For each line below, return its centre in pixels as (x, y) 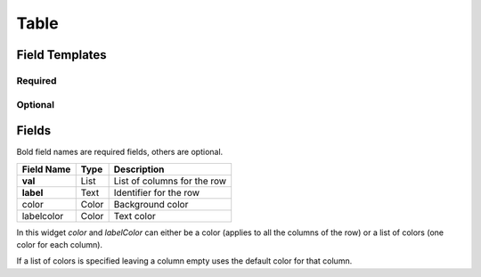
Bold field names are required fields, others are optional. (120, 152)
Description (139, 169)
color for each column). (59, 244)
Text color (135, 216)
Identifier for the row (157, 192)
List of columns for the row (170, 181)
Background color (151, 204)
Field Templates (61, 55)
